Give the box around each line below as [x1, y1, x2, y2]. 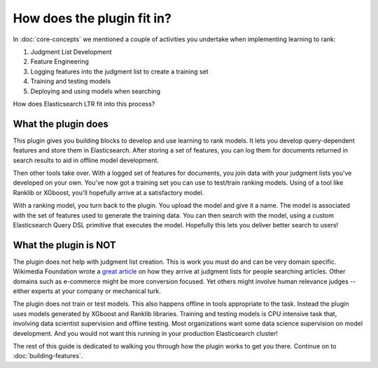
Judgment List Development [30, 48, 112, 56]
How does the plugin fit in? [13, 10, 171, 26]
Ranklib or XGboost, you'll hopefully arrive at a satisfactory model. [13, 188, 204, 197]
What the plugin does [13, 118, 108, 129]
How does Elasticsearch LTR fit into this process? [13, 99, 155, 108]
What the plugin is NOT [13, 239, 116, 251]
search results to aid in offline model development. [13, 156, 160, 164]
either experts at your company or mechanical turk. [13, 287, 161, 295]
